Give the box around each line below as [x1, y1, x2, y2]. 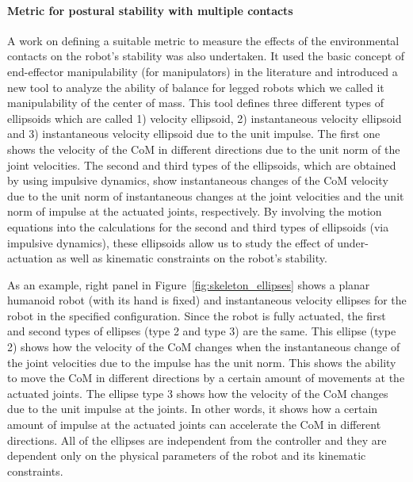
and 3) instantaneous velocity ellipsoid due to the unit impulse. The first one [7, 125, 380, 142]
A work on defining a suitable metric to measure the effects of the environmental [7, 32, 400, 48]
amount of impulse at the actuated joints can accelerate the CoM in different [7, 416, 381, 433]
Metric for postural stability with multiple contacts [7, 2, 293, 18]
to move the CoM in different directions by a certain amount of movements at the [7, 369, 405, 386]
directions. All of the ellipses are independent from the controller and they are [7, 431, 387, 448]
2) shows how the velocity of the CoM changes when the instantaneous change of [7, 339, 400, 355]
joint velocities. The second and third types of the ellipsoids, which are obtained [7, 156, 396, 173]
